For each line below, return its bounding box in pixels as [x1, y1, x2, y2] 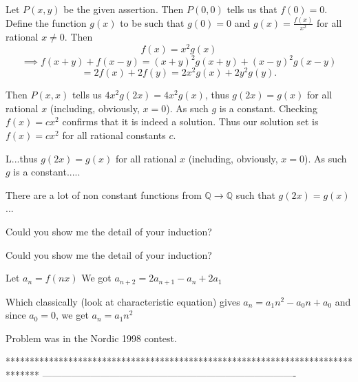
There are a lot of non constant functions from [6, 187, 202, 202]
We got [81, 270, 112, 285]
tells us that [227, 2, 277, 16]
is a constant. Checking [219, 100, 317, 115]
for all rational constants [62, 128, 166, 142]
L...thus [6, 151, 38, 165]
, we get [56, 308, 89, 322]
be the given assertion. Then [63, 2, 184, 16]
